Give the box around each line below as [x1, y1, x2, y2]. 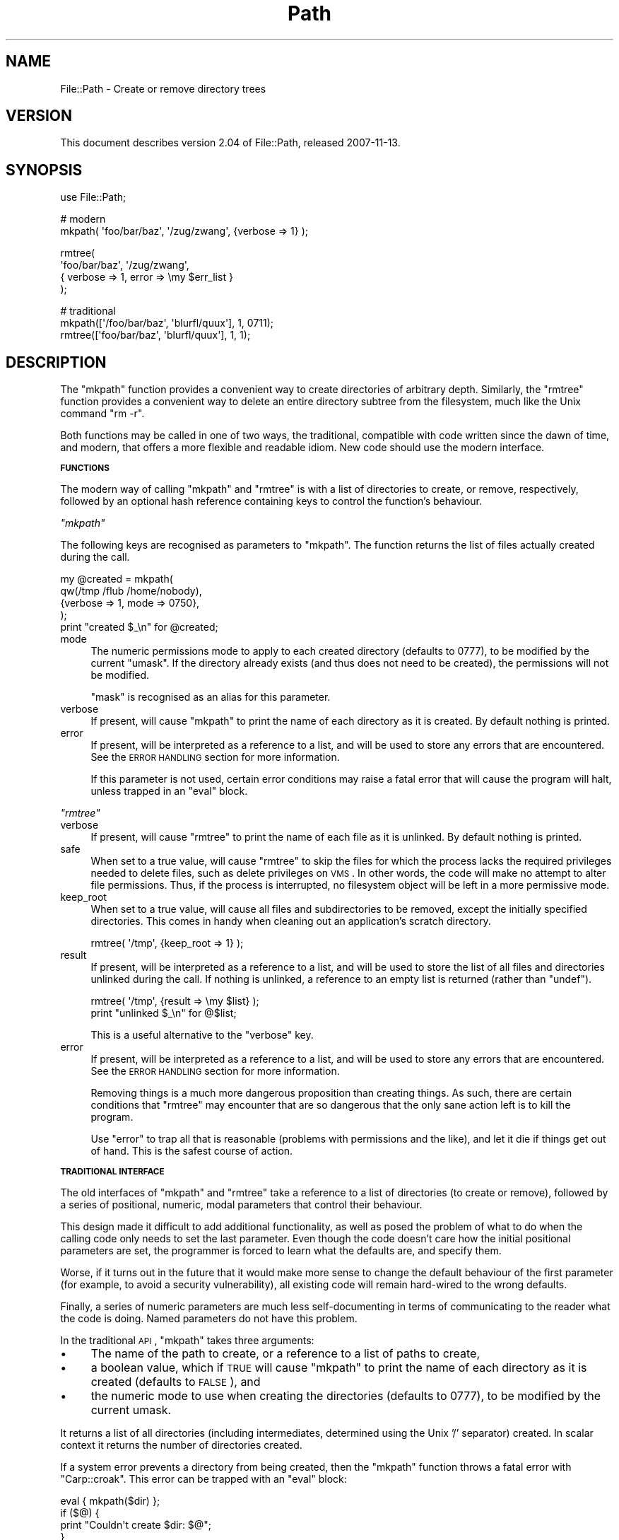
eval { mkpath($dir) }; [60, 1495, 160, 1507]
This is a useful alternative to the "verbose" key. [90, 1029, 314, 1042]
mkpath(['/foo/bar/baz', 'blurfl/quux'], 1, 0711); [60, 317, 274, 329]
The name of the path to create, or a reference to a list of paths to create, [90, 1346, 481, 1361]
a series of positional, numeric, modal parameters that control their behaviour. [60, 1198, 423, 1211]
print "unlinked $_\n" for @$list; [90, 1007, 237, 1020]
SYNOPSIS [6, 161, 83, 179]
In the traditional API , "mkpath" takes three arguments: [60, 1334, 314, 1347]
